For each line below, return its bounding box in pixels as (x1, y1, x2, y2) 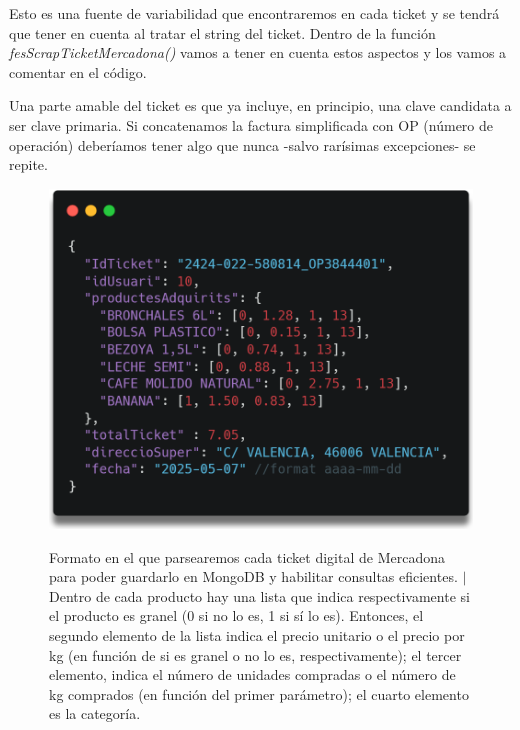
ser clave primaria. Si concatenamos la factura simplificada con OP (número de (9, 114, 493, 135)
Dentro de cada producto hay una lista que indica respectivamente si (49, 585, 470, 606)
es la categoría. (49, 703, 141, 724)
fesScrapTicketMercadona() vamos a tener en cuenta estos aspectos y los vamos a (9, 42, 507, 63)
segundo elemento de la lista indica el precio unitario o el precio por (49, 625, 465, 646)
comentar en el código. (9, 61, 147, 82)
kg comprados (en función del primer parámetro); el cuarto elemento (49, 683, 469, 704)
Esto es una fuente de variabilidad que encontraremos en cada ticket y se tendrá (9, 3, 500, 23)
